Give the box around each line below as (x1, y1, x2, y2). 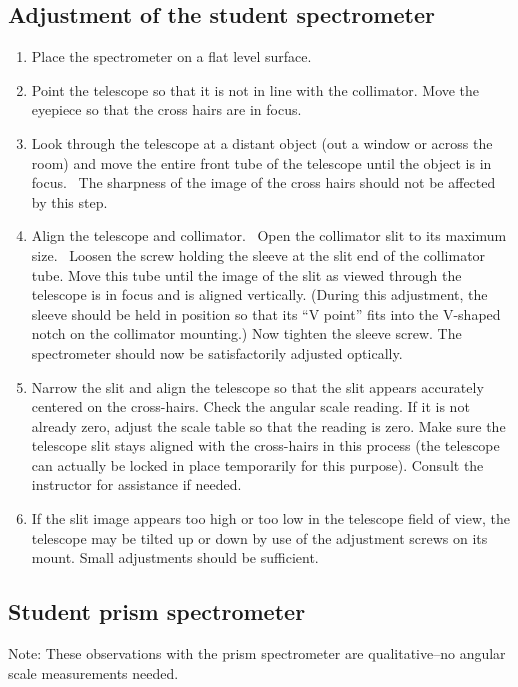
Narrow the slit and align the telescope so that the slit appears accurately (31, 376, 484, 397)
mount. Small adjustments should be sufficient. (31, 547, 319, 568)
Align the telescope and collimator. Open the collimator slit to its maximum (31, 225, 507, 246)
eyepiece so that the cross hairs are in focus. (31, 99, 302, 120)
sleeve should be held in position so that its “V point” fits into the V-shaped (31, 303, 501, 324)
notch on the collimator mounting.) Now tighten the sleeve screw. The (31, 323, 462, 344)
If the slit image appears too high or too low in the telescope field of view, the (31, 508, 511, 529)
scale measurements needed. (8, 662, 179, 683)
